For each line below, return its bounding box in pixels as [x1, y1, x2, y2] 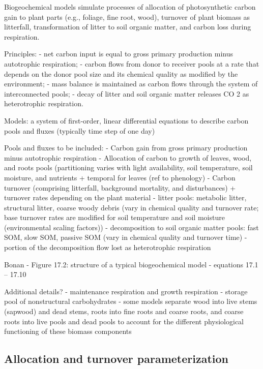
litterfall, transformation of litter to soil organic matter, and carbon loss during [4, 21, 251, 32]
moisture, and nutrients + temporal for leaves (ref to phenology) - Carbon [4, 172, 236, 182]
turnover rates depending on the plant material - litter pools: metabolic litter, [4, 192, 247, 203]
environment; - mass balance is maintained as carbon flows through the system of [4, 78, 258, 89]
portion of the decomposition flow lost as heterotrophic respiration [4, 242, 211, 253]
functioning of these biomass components [4, 326, 132, 336]
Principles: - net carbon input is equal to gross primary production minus [4, 48, 233, 59]
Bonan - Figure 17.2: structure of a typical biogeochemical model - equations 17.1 [4, 259, 258, 269]
